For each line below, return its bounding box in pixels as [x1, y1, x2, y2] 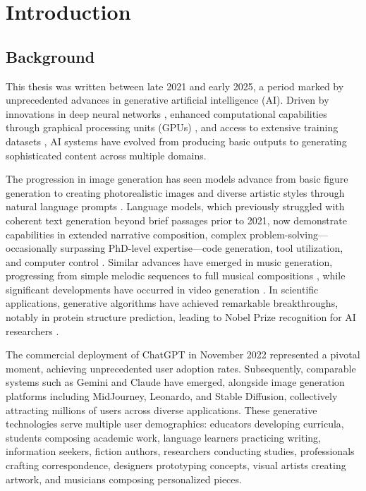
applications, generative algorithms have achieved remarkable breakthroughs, [6, 296, 338, 310]
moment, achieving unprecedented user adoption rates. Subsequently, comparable [6, 360, 356, 375]
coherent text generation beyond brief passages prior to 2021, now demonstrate [6, 212, 347, 227]
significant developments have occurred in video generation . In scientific [6, 281, 319, 296]
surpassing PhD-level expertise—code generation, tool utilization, [60, 241, 343, 255]
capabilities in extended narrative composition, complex [6, 226, 247, 241]
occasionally [6, 241, 58, 255]
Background [6, 45, 95, 67]
